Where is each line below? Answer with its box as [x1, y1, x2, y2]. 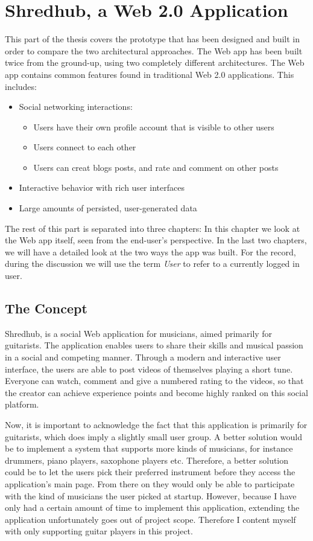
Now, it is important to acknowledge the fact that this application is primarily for [5, 418, 308, 431]
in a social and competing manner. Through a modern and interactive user [5, 351, 281, 363]
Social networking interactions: [19, 100, 133, 113]
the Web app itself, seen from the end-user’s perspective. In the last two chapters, [5, 234, 307, 246]
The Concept [5, 299, 87, 318]
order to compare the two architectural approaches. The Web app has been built [5, 44, 303, 57]
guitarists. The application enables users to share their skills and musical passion [5, 339, 303, 351]
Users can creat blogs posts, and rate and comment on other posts [33, 161, 279, 173]
